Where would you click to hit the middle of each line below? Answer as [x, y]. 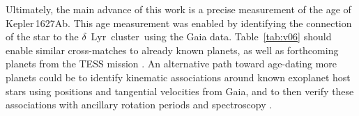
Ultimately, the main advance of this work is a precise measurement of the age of [178, 9]
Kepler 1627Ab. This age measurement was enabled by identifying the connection [179, 23]
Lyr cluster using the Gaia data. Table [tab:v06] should [211, 36]
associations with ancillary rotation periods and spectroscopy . [139, 105]
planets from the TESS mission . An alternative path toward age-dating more [171, 64]
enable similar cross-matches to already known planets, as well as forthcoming [172, 50]
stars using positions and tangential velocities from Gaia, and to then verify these [180, 91]
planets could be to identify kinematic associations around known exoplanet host [178, 77]
